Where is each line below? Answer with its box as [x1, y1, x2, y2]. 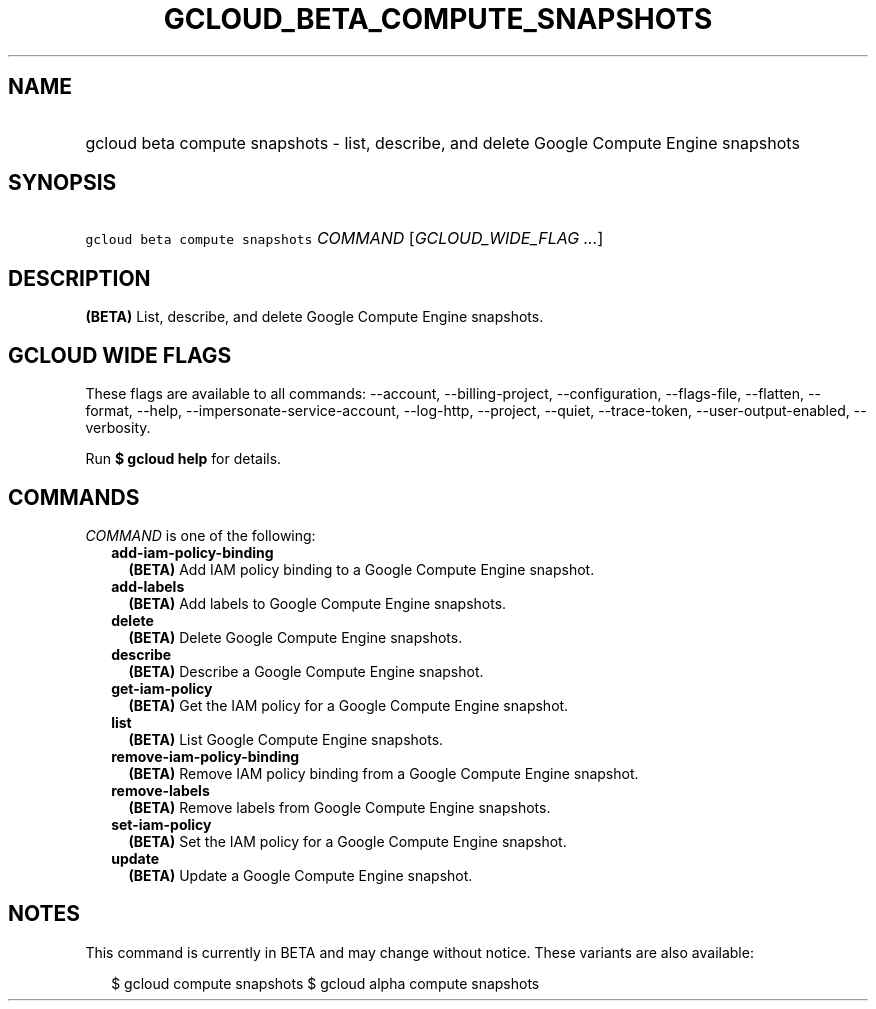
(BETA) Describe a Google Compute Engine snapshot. [128, 662, 484, 680]
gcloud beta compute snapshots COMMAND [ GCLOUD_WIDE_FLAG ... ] [85, 228, 604, 249]
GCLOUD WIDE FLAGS [8, 342, 232, 368]
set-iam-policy [111, 815, 212, 833]
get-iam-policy [111, 679, 213, 697]
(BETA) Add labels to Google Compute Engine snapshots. [128, 594, 507, 612]
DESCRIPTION [8, 265, 151, 291]
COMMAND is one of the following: [85, 526, 316, 544]
